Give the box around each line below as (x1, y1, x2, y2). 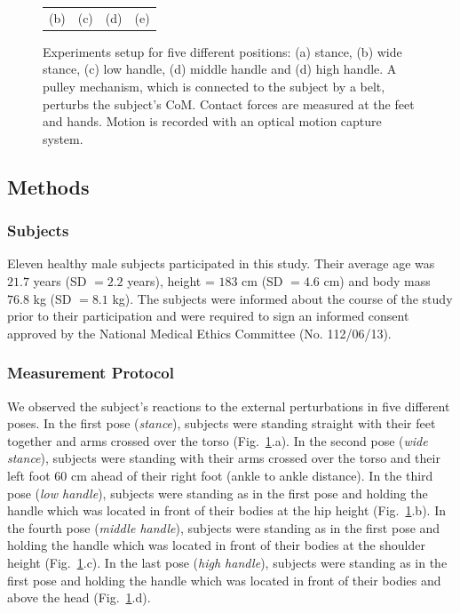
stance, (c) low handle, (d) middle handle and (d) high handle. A (43, 60, 397, 78)
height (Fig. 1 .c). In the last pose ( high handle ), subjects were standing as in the (7, 553, 448, 571)
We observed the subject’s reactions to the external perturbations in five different (7, 396, 450, 415)
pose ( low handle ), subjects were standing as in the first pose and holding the (7, 483, 428, 502)
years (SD (33, 272, 87, 290)
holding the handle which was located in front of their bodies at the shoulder (7, 536, 425, 554)
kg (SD (33, 289, 72, 307)
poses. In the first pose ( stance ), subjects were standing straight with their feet (7, 414, 436, 433)
